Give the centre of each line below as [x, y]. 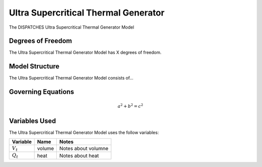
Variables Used [33, 121]
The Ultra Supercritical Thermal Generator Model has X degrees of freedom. [85, 52]
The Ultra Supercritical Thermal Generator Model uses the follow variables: [84, 132]
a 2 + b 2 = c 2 [130, 106]
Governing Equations [42, 92]
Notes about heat [79, 155]
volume [46, 149]
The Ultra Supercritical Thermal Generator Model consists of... [71, 78]
